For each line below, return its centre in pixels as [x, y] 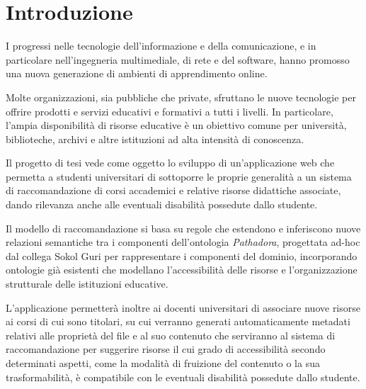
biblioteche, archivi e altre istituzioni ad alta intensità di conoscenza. [155, 139]
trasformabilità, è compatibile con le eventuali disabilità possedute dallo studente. [183, 377]
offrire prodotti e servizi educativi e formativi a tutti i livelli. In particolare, [170, 111]
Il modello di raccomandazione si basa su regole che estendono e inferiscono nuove [183, 228]
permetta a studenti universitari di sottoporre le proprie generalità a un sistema [179, 176]
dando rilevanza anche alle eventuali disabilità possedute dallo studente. [162, 204]
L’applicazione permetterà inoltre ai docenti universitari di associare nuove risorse [183, 307]
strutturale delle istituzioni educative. [87, 284]
